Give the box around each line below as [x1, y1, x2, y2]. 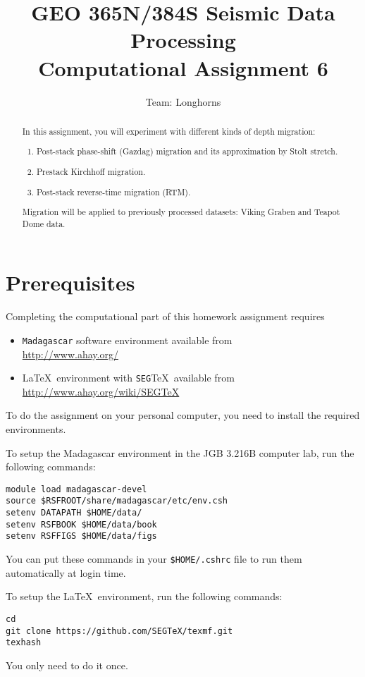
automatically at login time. [6, 565, 126, 580]
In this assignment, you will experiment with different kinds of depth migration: [22, 125, 316, 137]
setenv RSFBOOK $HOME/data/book [6, 519, 157, 530]
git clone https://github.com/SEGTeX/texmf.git [6, 626, 233, 636]
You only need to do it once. [6, 657, 128, 672]
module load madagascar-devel [6, 484, 147, 494]
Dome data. [22, 217, 66, 229]
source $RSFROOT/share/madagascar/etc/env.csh [6, 496, 228, 506]
